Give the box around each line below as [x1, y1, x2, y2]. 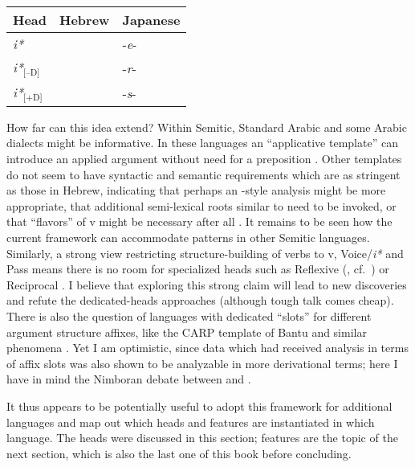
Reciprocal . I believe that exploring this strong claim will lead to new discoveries [6, 276, 407, 293]
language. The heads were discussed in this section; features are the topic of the [6, 429, 398, 446]
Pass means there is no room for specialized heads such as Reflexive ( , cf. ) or [6, 260, 389, 277]
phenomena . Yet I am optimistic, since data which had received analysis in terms [6, 339, 409, 356]
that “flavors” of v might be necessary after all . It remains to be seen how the [6, 213, 393, 230]
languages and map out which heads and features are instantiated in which [6, 413, 375, 430]
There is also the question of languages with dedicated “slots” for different [6, 308, 372, 324]
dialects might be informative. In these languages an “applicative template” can [6, 134, 398, 151]
